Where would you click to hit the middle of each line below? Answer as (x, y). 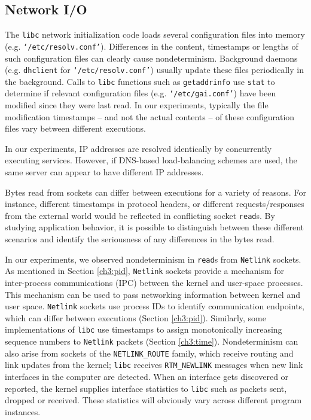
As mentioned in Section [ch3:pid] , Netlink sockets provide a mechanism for (145, 271)
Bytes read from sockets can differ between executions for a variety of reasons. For (155, 192)
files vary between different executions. (75, 128)
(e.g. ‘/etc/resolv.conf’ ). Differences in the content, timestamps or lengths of (152, 46)
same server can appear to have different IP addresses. (104, 172)
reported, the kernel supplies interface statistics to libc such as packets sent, (146, 388)
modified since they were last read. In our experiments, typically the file (137, 105)
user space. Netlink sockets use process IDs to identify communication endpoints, (155, 306)
